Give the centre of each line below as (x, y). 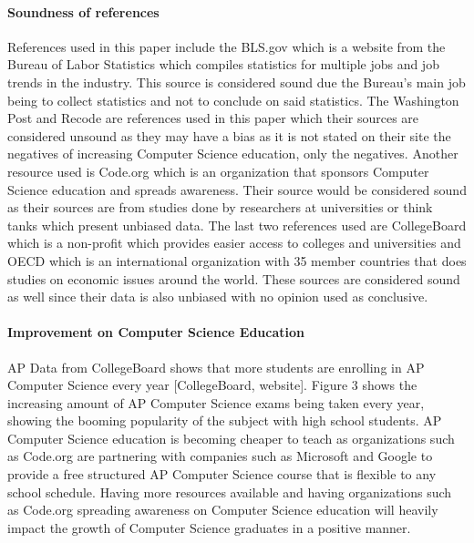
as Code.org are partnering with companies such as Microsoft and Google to (220, 456)
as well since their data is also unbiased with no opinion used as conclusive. (218, 297)
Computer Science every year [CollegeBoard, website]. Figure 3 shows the (212, 385)
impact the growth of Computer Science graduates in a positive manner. (209, 527)
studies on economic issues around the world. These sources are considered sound (234, 278)
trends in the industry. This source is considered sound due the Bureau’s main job (237, 82)
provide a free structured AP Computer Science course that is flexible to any (222, 474)
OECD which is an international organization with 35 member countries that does (237, 260)
